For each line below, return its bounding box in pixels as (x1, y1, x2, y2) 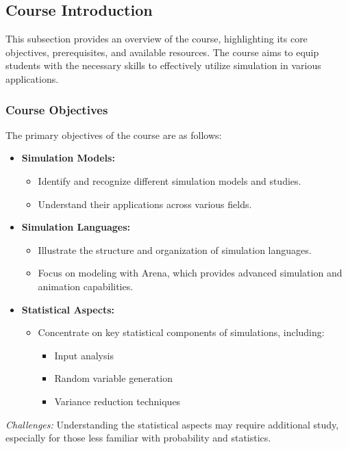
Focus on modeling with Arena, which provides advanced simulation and (38, 266, 343, 280)
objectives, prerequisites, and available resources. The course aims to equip (5, 44, 319, 59)
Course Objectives (5, 101, 108, 118)
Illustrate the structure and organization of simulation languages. (38, 242, 312, 257)
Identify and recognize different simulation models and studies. (38, 173, 301, 188)
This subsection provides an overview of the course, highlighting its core (5, 31, 308, 46)
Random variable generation (54, 371, 173, 385)
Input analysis (54, 348, 114, 362)
